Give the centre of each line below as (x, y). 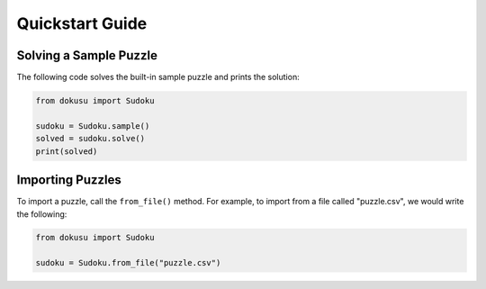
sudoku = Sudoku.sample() (93, 126)
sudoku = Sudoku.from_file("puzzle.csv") (128, 263)
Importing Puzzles (69, 180)
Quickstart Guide (82, 23)
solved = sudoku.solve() (90, 139)
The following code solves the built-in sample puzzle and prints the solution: (158, 77)
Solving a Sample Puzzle (87, 55)
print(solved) (67, 151)
